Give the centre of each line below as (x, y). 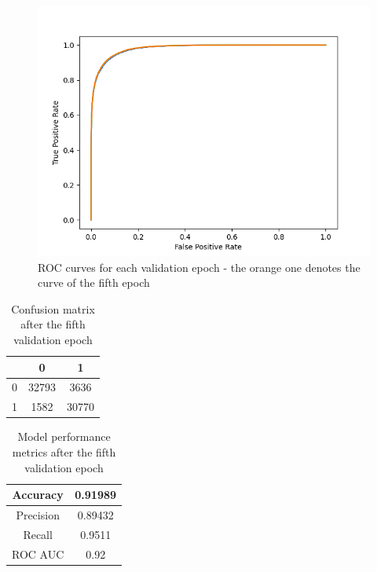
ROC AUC (38, 554)
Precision (38, 514)
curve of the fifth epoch (94, 282)
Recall (38, 534)
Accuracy (38, 495)
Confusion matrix (53, 308)
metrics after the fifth (64, 451)
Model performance (64, 436)
